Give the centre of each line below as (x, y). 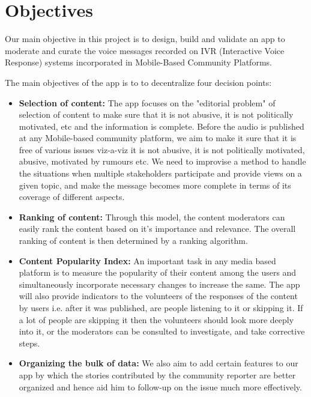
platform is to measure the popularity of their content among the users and (158, 272)
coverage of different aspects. (72, 197)
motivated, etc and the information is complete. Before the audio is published (162, 126)
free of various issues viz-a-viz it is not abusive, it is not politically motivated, (162, 149)
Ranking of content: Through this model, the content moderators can (152, 217)
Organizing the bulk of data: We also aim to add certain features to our (159, 363)
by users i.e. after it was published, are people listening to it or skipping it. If (161, 308)
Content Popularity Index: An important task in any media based (147, 260)
